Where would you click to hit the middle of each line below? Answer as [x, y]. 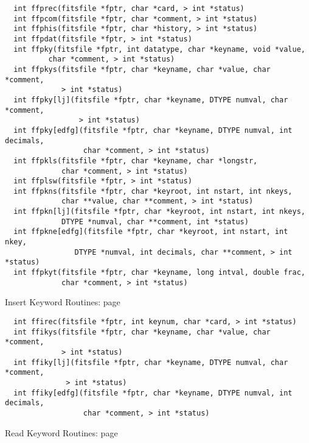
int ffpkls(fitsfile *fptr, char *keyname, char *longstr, [136, 161]
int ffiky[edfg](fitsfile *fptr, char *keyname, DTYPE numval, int [153, 393]
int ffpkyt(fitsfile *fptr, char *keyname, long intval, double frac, [159, 273]
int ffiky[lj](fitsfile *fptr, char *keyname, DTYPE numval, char [151, 362]
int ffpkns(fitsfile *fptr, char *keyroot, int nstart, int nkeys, [153, 191]
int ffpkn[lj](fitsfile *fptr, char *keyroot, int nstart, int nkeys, [159, 212]
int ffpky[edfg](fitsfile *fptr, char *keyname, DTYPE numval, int [153, 130]
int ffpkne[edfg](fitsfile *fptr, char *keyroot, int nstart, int [151, 232]
